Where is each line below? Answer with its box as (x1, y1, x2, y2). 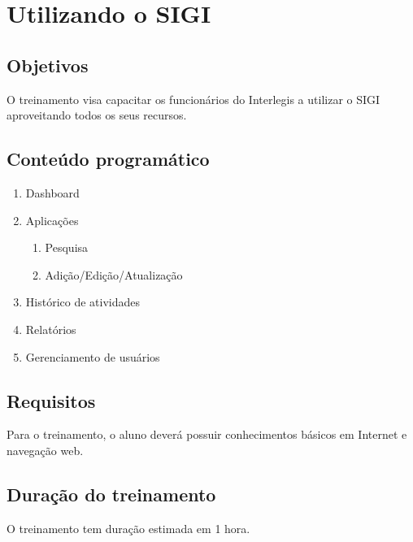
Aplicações (25, 211, 79, 228)
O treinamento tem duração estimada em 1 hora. (7, 519, 250, 536)
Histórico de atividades (25, 293, 140, 310)
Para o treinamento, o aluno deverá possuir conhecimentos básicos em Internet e (7, 426, 407, 443)
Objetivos (7, 52, 89, 77)
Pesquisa (45, 239, 89, 256)
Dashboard (25, 184, 80, 201)
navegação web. (7, 441, 84, 458)
